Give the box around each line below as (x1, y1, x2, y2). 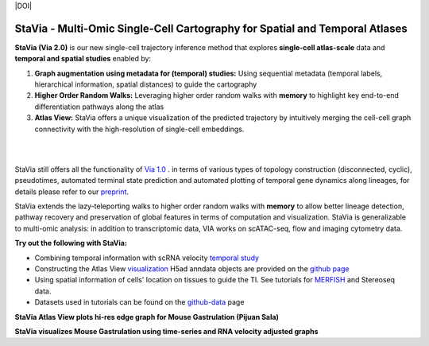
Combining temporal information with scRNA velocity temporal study (34, 253, 260, 262)
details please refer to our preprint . (14, 187, 129, 196)
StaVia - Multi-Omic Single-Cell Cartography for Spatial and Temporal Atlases (14, 21, 408, 35)
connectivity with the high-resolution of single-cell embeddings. (34, 124, 245, 134)
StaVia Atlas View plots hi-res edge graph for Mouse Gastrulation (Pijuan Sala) (14, 312, 280, 321)
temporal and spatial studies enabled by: (14, 54, 151, 64)
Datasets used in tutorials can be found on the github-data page (34, 297, 245, 307)
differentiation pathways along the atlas (34, 102, 164, 111)
